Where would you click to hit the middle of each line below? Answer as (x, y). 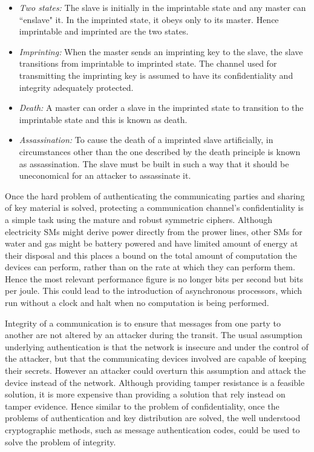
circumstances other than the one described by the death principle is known (160, 151)
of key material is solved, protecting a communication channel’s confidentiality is (154, 208)
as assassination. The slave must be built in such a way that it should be (154, 163)
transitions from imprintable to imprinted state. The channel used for (148, 63)
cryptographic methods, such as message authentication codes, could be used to (152, 430)
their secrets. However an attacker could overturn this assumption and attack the (155, 371)
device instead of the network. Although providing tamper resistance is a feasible (155, 382)
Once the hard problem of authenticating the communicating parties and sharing (155, 195)
